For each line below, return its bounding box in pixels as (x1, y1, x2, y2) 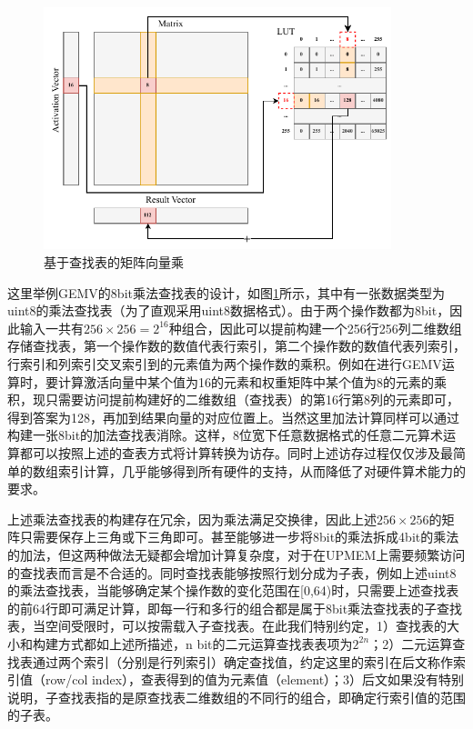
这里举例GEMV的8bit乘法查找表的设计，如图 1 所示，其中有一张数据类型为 (7, 283, 445, 302)
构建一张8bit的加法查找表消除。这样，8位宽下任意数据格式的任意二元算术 (7, 425, 444, 444)
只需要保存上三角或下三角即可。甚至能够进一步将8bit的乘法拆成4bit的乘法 (19, 527, 459, 546)
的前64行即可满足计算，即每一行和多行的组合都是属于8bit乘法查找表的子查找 (7, 598, 463, 617)
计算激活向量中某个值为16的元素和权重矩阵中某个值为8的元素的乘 (57, 372, 447, 391)
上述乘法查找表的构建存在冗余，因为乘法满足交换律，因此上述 (7, 509, 377, 528)
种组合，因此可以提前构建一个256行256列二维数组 (168, 318, 462, 337)
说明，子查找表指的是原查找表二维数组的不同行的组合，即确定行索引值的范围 (7, 687, 466, 706)
